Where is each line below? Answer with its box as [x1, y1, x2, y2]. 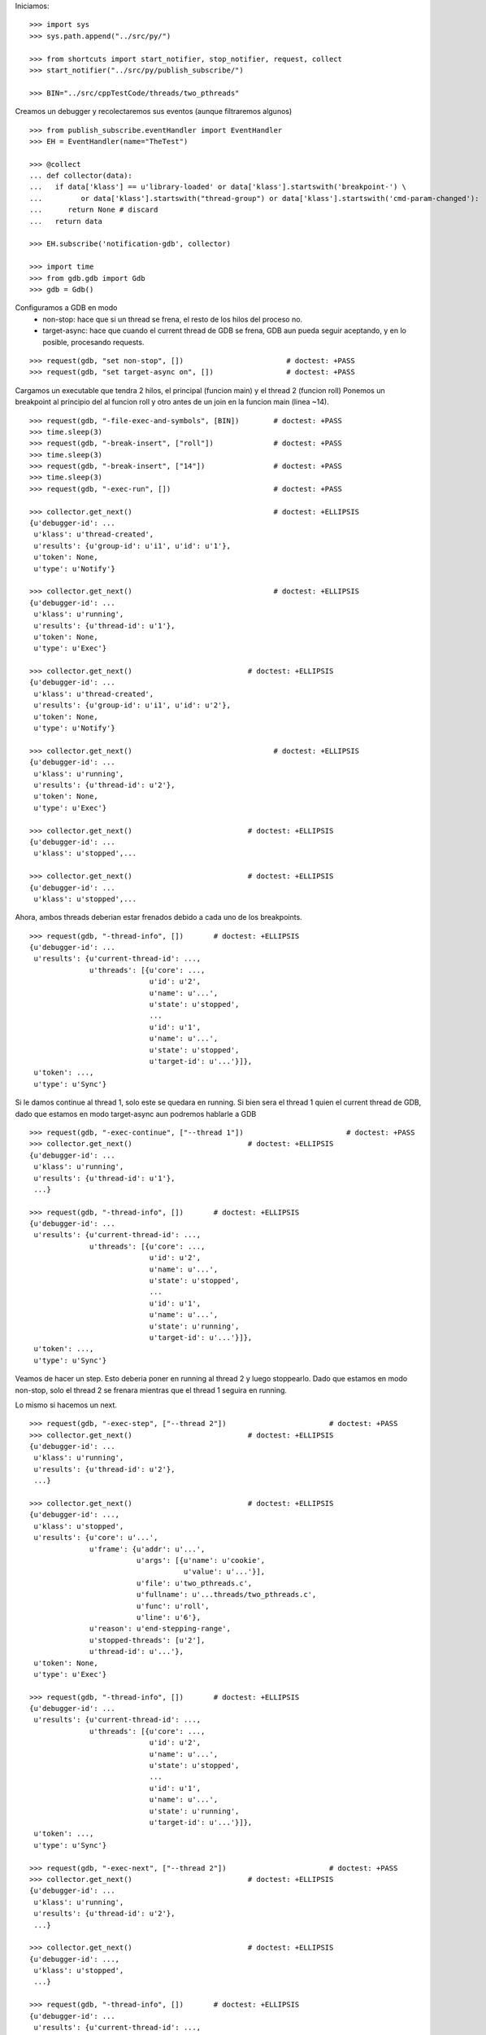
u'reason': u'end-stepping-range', [89, 1624, 232, 1634]
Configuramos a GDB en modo [15, 303, 118, 313]
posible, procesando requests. [42, 337, 145, 347]
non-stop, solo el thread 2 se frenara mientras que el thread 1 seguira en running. [15, 1385, 288, 1395]
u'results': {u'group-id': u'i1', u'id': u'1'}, [33, 541, 232, 550]
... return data [29, 217, 103, 225]
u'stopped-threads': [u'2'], [89, 1635, 206, 1644]
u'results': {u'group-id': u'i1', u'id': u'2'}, [33, 701, 232, 710]
